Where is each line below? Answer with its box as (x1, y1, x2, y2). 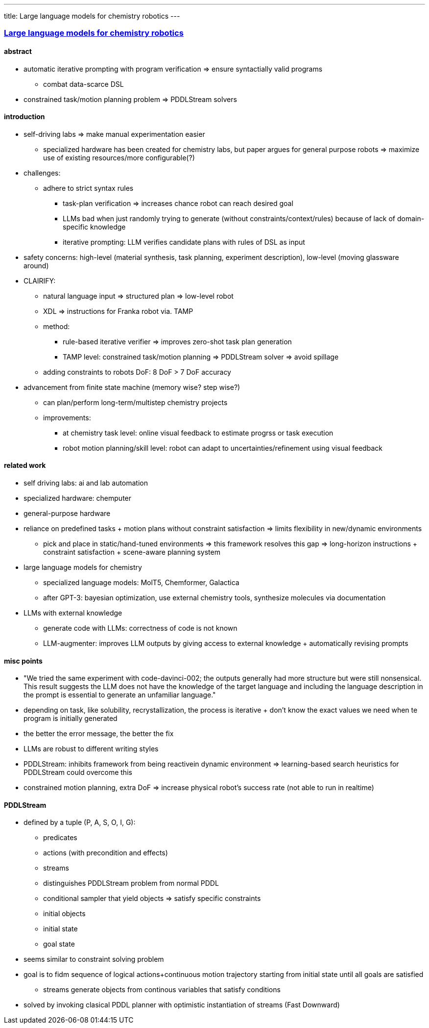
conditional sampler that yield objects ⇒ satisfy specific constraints (43, 894, 261, 903)
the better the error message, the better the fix (24, 729, 174, 738)
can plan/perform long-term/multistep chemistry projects (43, 398, 228, 407)
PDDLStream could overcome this (24, 768, 132, 777)
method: (43, 322, 70, 331)
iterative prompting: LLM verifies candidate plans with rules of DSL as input (63, 237, 305, 246)
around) (24, 261, 49, 270)
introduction (4, 112, 45, 121)
